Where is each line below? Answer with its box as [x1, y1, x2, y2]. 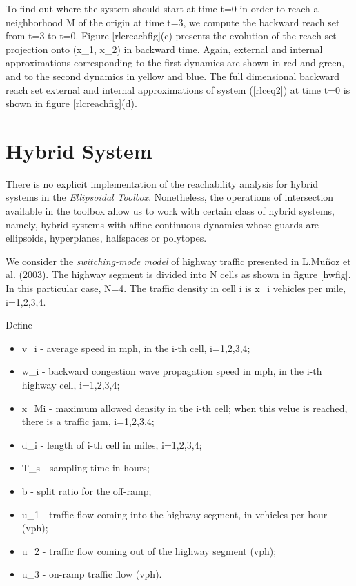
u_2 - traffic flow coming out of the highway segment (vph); [21, 543, 277, 558]
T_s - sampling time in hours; [21, 460, 150, 475]
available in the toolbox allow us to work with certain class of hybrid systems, [6, 204, 335, 218]
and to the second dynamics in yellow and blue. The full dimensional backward [6, 68, 340, 83]
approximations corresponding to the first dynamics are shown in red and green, [6, 55, 345, 70]
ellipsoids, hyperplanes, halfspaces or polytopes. [6, 231, 207, 245]
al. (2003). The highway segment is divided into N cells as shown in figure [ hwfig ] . [6, 267, 351, 282]
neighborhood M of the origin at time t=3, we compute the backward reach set [6, 14, 340, 29]
